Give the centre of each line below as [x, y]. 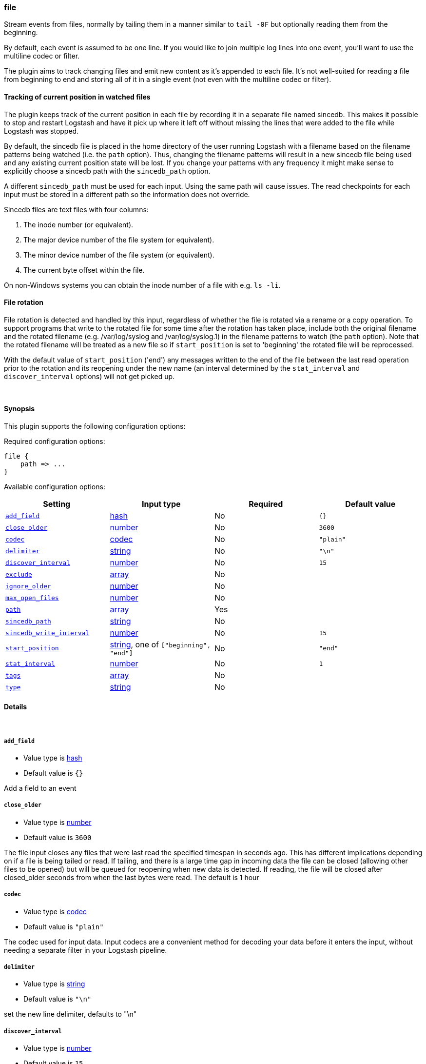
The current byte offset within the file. [84, 270]
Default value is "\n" [58, 999]
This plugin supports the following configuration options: [95, 426]
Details [16, 706]
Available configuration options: [55, 487]
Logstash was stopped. [41, 131]
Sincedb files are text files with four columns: [76, 209]
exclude [19, 574]
